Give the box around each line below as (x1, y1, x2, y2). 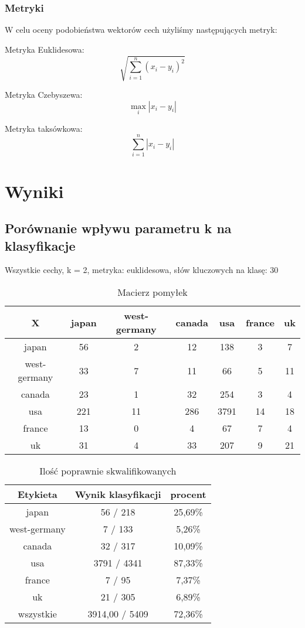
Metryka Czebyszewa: (5, 88, 83, 100)
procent (170, 487, 206, 501)
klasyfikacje (5, 236, 76, 254)
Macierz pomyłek (117, 285, 188, 299)
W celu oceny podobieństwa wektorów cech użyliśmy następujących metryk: (5, 23, 277, 36)
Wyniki (5, 179, 64, 203)
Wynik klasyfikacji (74, 487, 161, 501)
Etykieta (17, 487, 57, 501)
